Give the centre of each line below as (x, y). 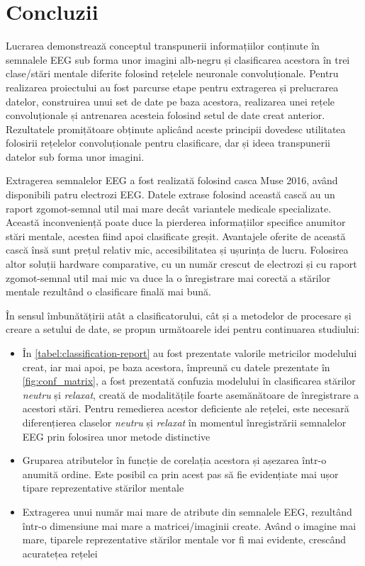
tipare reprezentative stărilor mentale (103, 488)
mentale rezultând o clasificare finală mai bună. (108, 292)
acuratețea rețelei (60, 553)
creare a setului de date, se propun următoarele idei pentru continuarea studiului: (183, 329)
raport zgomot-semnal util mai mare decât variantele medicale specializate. (169, 208)
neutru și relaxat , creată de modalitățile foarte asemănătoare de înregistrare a (191, 394)
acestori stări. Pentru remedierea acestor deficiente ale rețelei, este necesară (186, 408)
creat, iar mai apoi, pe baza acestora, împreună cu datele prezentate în (176, 367)
